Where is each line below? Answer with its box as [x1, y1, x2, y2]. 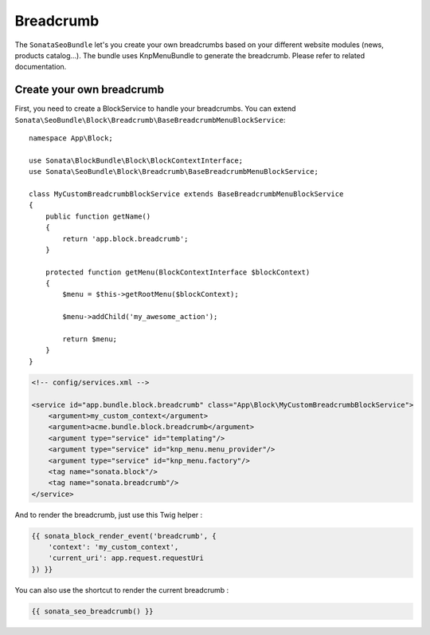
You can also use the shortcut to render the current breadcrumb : [14, 585, 229, 594]
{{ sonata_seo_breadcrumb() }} [31, 606, 154, 616]
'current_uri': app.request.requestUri [48, 554, 205, 562]
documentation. [14, 62, 67, 72]
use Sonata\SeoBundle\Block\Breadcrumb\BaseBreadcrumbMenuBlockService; [29, 168, 319, 176]
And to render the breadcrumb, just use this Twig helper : [14, 510, 203, 519]
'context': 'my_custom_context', [48, 542, 179, 552]
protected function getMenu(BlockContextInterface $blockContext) [45, 267, 311, 277]
